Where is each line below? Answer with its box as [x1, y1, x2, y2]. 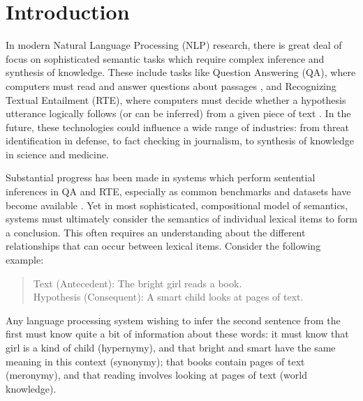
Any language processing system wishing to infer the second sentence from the [6, 312, 341, 327]
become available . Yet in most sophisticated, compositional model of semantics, [6, 197, 348, 212]
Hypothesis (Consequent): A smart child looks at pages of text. [33, 289, 304, 304]
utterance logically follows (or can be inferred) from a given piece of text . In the [6, 106, 351, 121]
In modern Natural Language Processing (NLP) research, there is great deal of [6, 38, 342, 52]
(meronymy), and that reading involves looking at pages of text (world [6, 368, 307, 382]
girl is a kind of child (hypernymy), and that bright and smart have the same [6, 340, 336, 354]
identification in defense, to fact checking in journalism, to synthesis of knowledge [6, 133, 354, 148]
